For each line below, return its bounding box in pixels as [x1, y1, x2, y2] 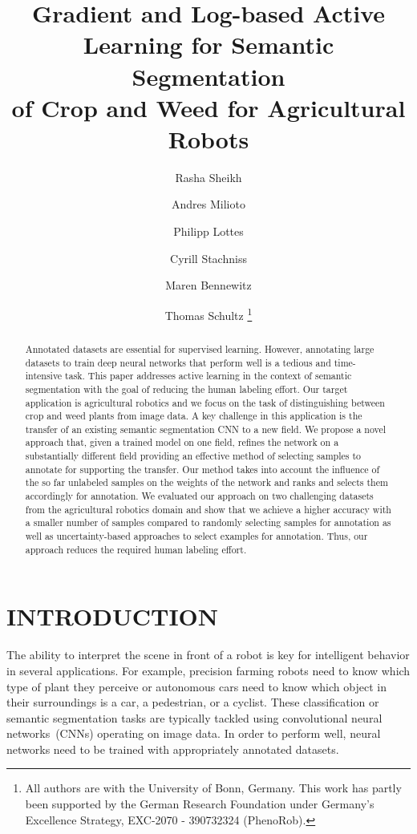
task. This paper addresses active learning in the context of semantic [65, 369, 352, 383]
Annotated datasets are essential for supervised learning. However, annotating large [25, 342, 374, 355]
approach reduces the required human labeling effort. [25, 542, 247, 556]
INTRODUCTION [6, 600, 219, 633]
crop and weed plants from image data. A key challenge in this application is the [25, 409, 362, 423]
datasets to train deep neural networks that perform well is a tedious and [25, 355, 331, 369]
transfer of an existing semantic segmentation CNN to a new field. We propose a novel [25, 422, 387, 435]
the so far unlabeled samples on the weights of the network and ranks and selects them [25, 476, 388, 489]
